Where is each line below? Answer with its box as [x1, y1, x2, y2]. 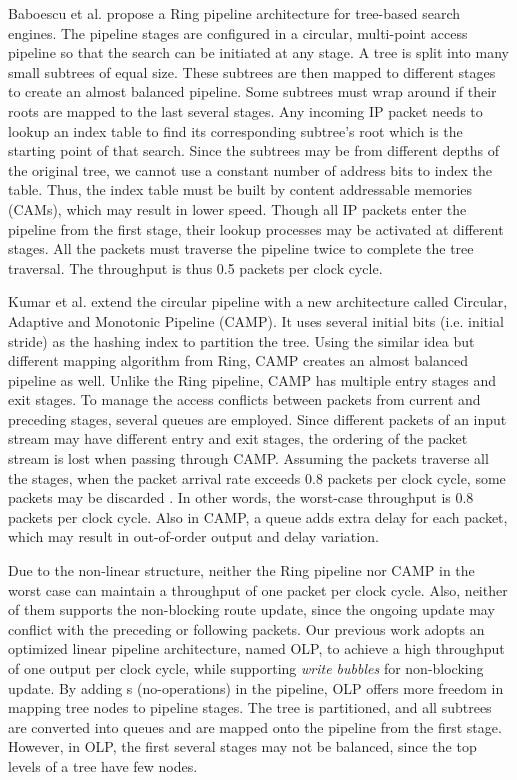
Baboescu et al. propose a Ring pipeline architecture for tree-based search [8, 3, 461, 23]
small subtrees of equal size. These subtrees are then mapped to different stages [8, 61, 496, 82]
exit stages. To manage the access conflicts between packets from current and [8, 389, 481, 410]
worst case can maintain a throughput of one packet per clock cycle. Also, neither [8, 579, 508, 600]
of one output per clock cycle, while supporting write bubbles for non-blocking [8, 658, 484, 678]
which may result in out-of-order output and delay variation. [8, 526, 379, 547]
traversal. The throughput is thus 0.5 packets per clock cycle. [8, 257, 383, 278]
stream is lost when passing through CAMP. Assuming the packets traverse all [8, 448, 489, 469]
